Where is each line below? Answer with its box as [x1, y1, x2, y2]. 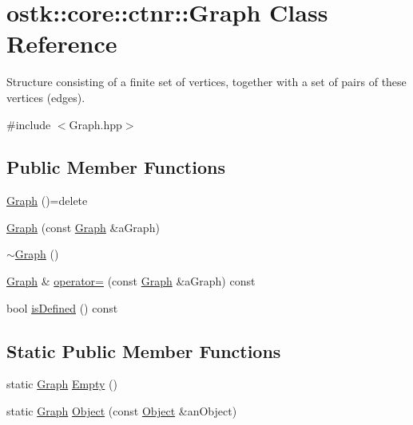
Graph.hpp [69, 116, 122, 132]
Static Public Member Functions [6, 338, 281, 363]
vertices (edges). [6, 89, 85, 105]
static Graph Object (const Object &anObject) [6, 403, 237, 419]
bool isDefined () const [6, 299, 118, 316]
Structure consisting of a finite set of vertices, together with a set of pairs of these [6, 73, 407, 90]
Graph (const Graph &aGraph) [6, 218, 160, 235]
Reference [6, 27, 117, 60]
